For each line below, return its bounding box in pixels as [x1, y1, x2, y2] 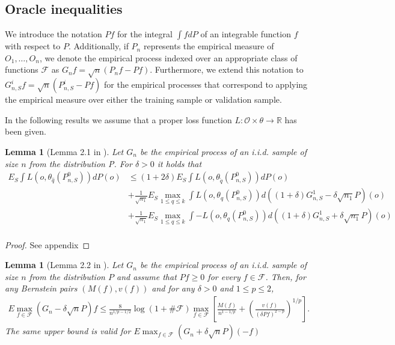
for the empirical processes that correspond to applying [104, 78, 308, 91]
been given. [5, 125, 46, 138]
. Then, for [265, 270, 306, 282]
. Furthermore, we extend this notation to [150, 63, 304, 76]
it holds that [157, 157, 202, 169]
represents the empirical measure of [143, 40, 274, 52]
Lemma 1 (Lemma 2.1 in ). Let [5, 145, 124, 157]
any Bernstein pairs [5, 282, 78, 295]
